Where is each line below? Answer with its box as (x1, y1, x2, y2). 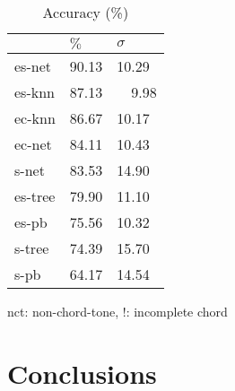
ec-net (14, 134, 52, 154)
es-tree (14, 186, 56, 206)
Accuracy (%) (42, 2, 129, 22)
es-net (14, 56, 51, 76)
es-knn (14, 82, 55, 102)
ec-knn (14, 108, 56, 128)
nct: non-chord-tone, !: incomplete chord (7, 302, 228, 320)
